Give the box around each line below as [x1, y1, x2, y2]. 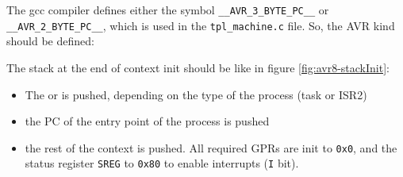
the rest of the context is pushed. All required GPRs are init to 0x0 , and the [25, 139, 397, 156]
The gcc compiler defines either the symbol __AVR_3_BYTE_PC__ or [6, 2, 329, 17]
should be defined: [6, 33, 94, 49]
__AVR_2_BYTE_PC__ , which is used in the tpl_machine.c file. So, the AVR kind [6, 17, 395, 33]
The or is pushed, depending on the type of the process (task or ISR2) [25, 86, 367, 102]
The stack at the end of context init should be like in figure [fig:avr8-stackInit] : [6, 59, 390, 75]
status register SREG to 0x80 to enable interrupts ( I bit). [25, 155, 299, 171]
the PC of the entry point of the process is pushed [25, 113, 270, 129]
